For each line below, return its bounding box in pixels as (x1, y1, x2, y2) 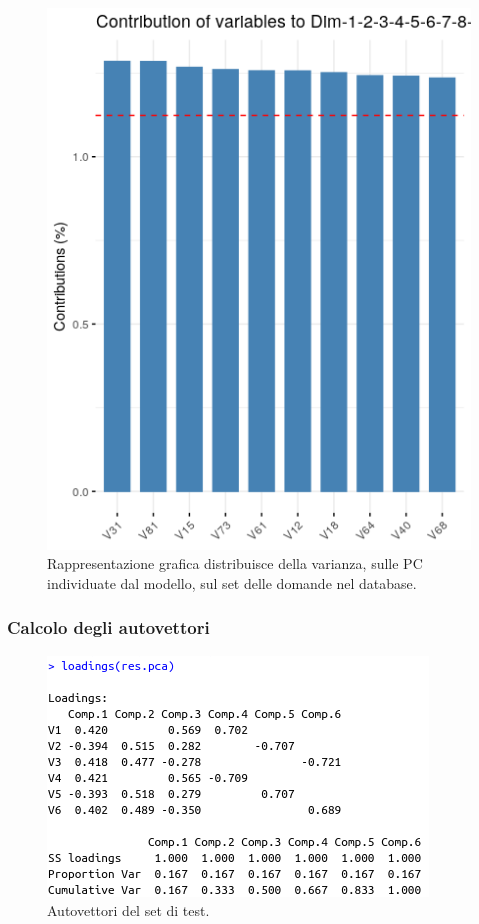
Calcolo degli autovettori (7, 615, 210, 640)
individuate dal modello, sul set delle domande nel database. (47, 572, 417, 593)
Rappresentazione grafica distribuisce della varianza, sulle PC (47, 553, 423, 574)
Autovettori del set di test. (47, 900, 210, 921)
